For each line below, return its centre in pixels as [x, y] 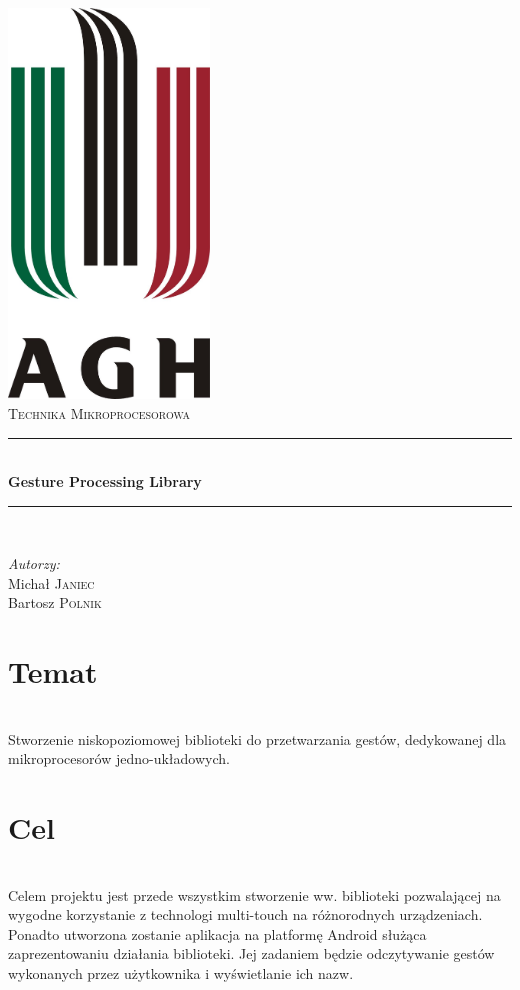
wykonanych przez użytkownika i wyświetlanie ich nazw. [181, 973]
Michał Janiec [51, 582]
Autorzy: [34, 563]
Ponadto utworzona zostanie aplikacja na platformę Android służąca [217, 933]
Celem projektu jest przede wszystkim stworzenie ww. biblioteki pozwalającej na [254, 894]
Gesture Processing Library [105, 481]
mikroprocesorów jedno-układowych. [119, 758]
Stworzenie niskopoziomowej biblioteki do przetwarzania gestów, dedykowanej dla [257, 738]
